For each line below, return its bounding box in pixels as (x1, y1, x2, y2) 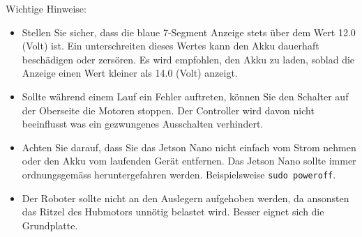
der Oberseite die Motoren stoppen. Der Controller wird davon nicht (22, 102, 315, 117)
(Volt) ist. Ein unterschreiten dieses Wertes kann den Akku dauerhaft (22, 38, 319, 53)
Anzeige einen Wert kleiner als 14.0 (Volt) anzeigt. (22, 66, 238, 80)
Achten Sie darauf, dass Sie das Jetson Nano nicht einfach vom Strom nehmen (22, 139, 356, 154)
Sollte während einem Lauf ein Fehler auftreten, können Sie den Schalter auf (22, 89, 349, 103)
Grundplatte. (22, 217, 78, 232)
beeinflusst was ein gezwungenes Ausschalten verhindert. (22, 116, 264, 131)
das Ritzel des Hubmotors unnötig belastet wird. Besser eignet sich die (22, 204, 324, 219)
